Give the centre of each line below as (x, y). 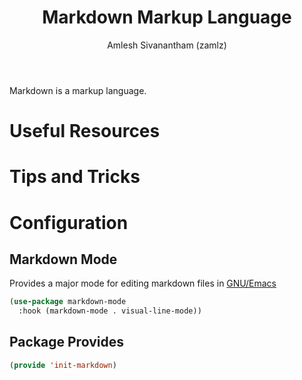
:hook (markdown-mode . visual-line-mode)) (110, 311)
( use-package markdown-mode (68, 302)
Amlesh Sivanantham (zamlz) (167, 45)
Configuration (69, 222)
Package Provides (66, 342)
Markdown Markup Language (167, 17)
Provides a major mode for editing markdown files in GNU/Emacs (143, 283)
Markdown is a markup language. (78, 90)
